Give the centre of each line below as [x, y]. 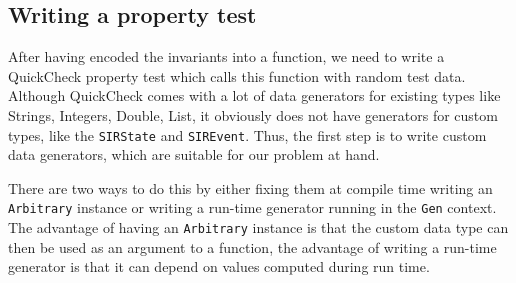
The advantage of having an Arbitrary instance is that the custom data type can [258, 227]
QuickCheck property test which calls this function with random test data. [237, 75]
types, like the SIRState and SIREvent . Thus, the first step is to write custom [247, 134]
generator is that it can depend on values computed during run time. [219, 266]
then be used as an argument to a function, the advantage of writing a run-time [252, 246]
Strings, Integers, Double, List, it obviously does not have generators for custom [253, 114]
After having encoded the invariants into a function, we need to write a [226, 56]
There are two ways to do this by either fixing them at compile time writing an [250, 187]
